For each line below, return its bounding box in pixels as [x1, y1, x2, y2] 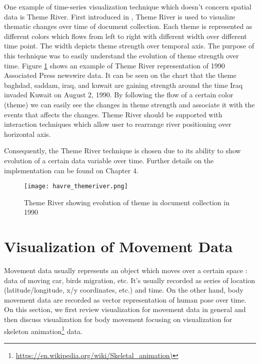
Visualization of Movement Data [4, 236, 233, 257]
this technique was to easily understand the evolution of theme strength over [4, 50, 239, 60]
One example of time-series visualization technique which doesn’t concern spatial [4, 1, 251, 11]
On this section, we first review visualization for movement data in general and [4, 304, 246, 315]
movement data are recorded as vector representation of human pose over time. [4, 294, 246, 305]
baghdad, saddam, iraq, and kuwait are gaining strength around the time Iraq [4, 79, 243, 90]
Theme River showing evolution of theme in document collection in [24, 197, 229, 207]
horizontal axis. [4, 128, 51, 139]
